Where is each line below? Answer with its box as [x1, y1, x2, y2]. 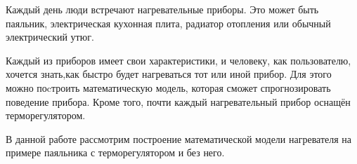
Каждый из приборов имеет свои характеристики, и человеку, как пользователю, [6, 53, 351, 67]
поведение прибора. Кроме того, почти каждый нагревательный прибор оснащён [6, 94, 351, 109]
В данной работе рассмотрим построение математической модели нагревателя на [6, 131, 352, 146]
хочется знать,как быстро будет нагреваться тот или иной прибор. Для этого [6, 67, 332, 81]
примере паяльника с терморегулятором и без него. [6, 145, 225, 160]
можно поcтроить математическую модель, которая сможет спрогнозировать [6, 80, 331, 95]
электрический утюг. [6, 29, 94, 44]
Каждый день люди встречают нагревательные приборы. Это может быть [6, 2, 319, 16]
